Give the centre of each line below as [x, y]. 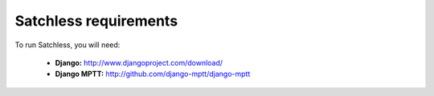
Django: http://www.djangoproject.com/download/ [139, 62]
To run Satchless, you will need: [68, 45]
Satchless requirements [96, 21]
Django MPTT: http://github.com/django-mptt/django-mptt [153, 74]
